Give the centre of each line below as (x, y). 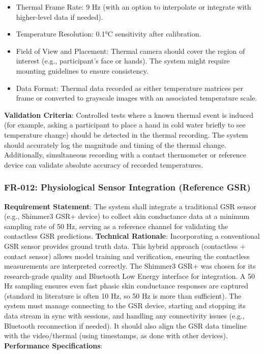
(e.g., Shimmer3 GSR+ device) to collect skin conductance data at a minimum (127, 216)
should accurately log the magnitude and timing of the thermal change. (115, 144)
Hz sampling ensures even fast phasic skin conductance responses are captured (126, 286)
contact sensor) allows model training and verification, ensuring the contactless (127, 256)
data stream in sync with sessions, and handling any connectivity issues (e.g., (124, 316)
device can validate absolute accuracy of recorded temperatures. (104, 164)
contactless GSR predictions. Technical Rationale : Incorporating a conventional (132, 236)
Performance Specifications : (53, 345)
